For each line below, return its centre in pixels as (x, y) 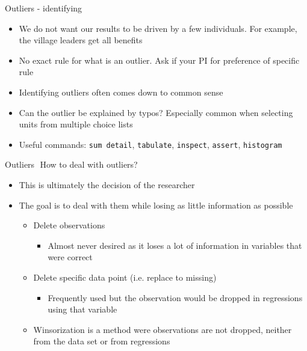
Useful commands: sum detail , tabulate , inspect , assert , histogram (150, 144)
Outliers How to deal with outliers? (71, 164)
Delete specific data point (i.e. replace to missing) (125, 277)
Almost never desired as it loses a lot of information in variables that (175, 245)
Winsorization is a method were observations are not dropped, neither (163, 329)
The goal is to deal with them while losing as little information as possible (156, 205)
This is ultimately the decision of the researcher (107, 185)
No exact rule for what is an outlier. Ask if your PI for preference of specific (159, 60)
